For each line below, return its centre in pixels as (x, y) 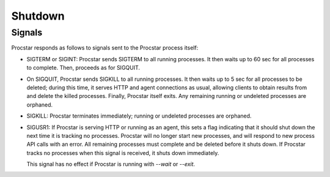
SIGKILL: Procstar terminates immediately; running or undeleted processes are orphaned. (139, 116)
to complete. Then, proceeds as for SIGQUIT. (83, 68)
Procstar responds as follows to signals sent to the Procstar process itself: (105, 48)
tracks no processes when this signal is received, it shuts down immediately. (123, 153)
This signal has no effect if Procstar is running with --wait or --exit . (111, 164)
